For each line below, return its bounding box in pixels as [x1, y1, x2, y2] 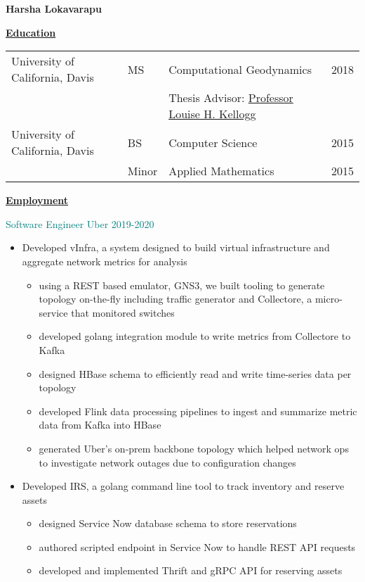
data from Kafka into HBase [39, 417, 161, 432]
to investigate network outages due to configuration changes [39, 455, 296, 469]
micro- [314, 291, 343, 306]
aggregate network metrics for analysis [22, 253, 187, 268]
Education [6, 25, 56, 39]
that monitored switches [71, 305, 175, 320]
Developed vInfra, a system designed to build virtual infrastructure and [22, 240, 330, 255]
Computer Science [168, 134, 258, 151]
